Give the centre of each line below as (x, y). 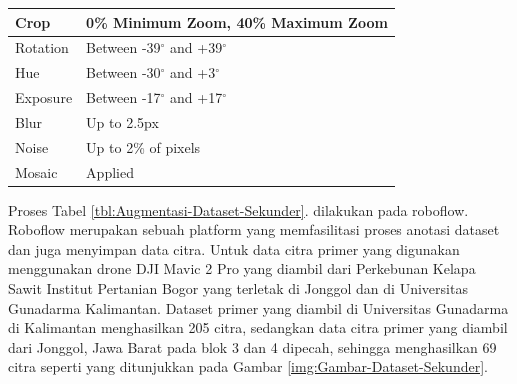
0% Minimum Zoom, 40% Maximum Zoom (237, 21)
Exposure (44, 97)
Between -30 (123, 72)
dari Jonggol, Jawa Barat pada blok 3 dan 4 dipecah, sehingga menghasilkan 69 (252, 346)
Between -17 (123, 97)
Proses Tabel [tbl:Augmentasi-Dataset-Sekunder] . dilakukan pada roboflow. (238, 209)
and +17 (196, 97)
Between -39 (123, 47)
